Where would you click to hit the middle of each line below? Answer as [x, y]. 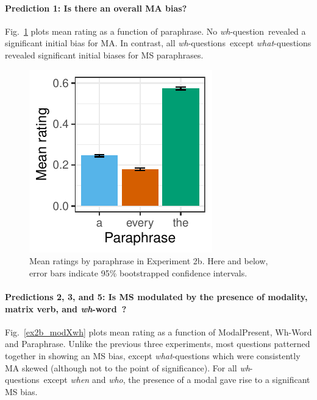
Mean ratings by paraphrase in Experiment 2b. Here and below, [149, 261]
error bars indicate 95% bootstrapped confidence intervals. [138, 272]
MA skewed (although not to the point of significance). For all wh [127, 367]
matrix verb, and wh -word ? [66, 308]
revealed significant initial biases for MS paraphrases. [104, 54]
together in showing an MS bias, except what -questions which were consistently [153, 355]
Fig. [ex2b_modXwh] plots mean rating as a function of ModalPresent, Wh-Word [158, 332]
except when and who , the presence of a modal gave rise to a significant [177, 380]
